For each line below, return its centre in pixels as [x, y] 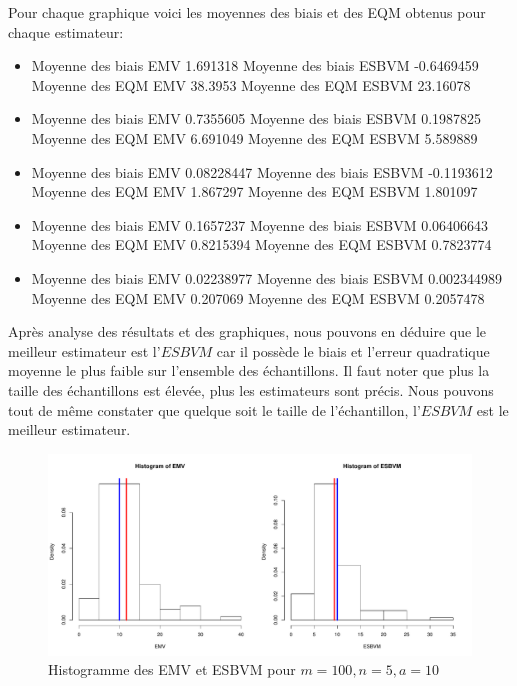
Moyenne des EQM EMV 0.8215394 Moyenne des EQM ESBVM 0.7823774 [261, 244]
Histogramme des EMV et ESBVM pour [172, 669]
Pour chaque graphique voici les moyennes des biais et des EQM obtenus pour [247, 12]
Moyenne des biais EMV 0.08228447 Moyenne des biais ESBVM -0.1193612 [262, 171]
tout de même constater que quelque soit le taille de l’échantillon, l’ [214, 409]
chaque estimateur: [66, 31]
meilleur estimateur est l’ [84, 350]
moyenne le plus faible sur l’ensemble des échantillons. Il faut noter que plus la [249, 370]
